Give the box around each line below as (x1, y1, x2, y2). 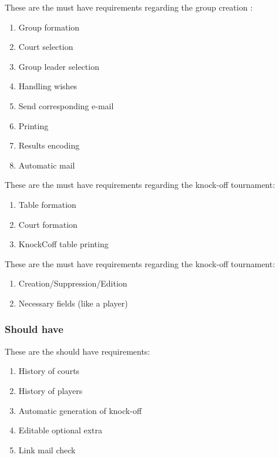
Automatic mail (18, 159, 75, 171)
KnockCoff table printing (18, 238, 109, 250)
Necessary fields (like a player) (18, 297, 128, 309)
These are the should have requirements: (5, 345, 150, 357)
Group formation (18, 21, 80, 33)
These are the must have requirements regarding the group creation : (5, 1, 253, 13)
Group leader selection (18, 60, 99, 72)
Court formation (18, 218, 78, 230)
